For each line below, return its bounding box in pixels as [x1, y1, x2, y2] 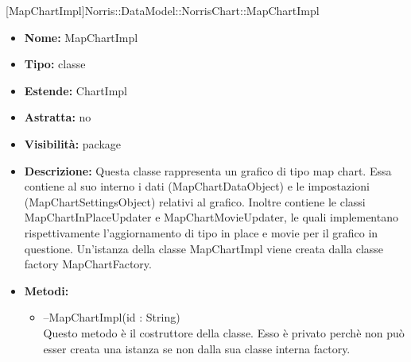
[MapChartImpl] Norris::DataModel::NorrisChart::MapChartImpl [6, 2, 320, 18]
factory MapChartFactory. [24, 256, 152, 272]
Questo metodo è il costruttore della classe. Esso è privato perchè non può [43, 324, 405, 341]
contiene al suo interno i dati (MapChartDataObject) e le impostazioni [24, 178, 370, 194]
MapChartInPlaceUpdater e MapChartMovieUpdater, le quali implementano [24, 209, 398, 225]
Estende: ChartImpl [24, 82, 127, 98]
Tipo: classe [24, 56, 86, 72]
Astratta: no [24, 109, 91, 125]
